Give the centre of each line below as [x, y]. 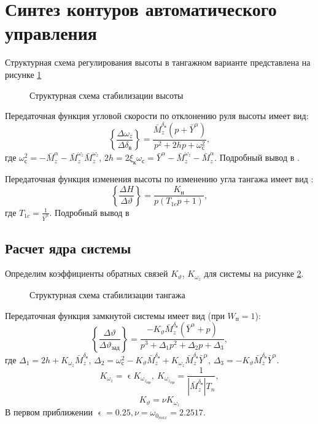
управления [51, 33]
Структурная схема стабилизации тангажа [107, 295]
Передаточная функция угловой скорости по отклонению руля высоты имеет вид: [157, 116]
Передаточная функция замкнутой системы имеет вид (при [115, 315]
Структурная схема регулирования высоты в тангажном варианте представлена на [158, 62]
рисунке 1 [23, 74]
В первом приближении [49, 412]
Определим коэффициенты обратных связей [87, 273]
